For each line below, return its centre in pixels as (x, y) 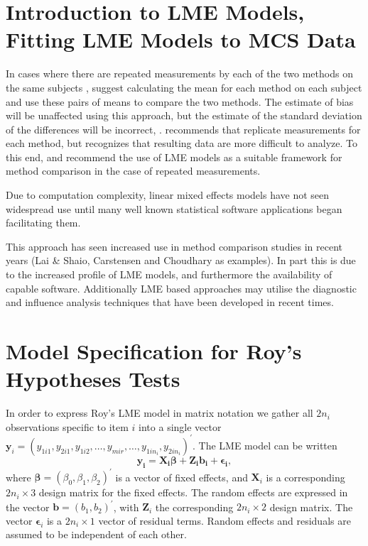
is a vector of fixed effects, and (182, 477)
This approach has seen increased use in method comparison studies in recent (174, 246)
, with (126, 507)
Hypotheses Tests (93, 379)
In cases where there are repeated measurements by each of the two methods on (179, 73)
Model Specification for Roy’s (154, 351)
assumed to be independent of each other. (96, 534)
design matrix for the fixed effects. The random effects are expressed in (193, 492)
